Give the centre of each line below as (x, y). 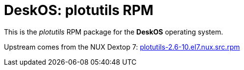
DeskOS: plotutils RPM (79, 10)
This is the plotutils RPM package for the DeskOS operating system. (114, 32)
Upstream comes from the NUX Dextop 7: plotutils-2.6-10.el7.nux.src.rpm (122, 47)
